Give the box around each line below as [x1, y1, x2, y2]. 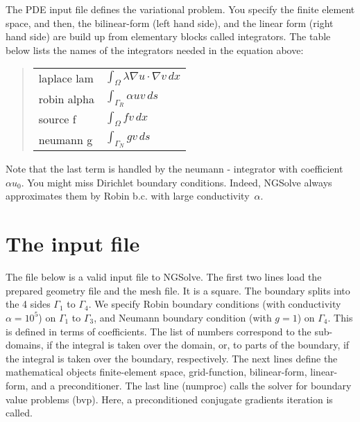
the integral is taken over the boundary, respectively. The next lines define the [6, 351, 338, 365]
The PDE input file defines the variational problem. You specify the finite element [6, 2, 355, 16]
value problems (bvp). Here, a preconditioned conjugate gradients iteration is [6, 392, 333, 406]
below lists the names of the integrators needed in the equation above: [6, 42, 304, 57]
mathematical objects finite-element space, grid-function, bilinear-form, [6, 364, 307, 379]
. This [327, 310, 353, 324]
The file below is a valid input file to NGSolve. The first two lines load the [6, 270, 322, 284]
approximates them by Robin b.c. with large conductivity [6, 188, 250, 203]
